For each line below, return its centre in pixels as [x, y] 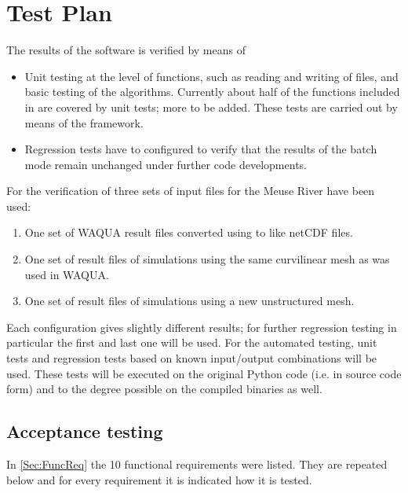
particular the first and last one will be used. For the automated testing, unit [192, 342]
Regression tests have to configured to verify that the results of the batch [201, 149]
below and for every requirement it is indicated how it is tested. [159, 479]
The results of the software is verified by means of [126, 50]
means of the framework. [84, 122]
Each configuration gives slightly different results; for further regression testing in [202, 327]
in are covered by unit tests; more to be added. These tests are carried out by [211, 107]
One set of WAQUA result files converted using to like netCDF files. [189, 232]
